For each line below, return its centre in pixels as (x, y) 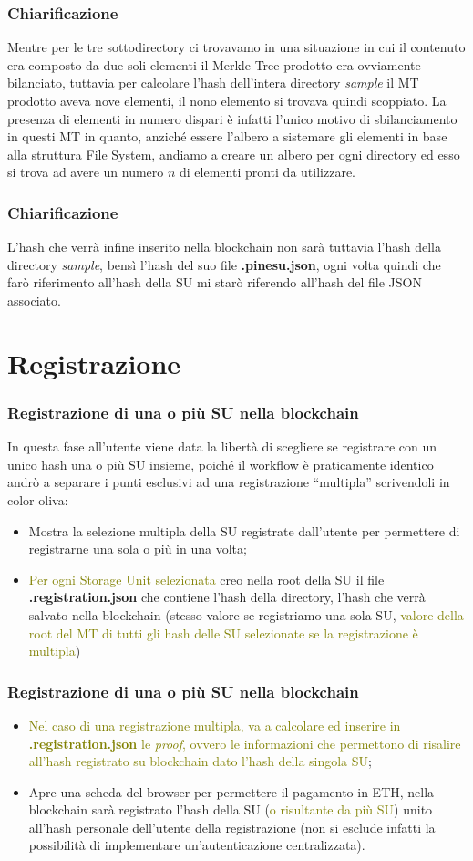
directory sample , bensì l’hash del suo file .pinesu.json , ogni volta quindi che (224, 264)
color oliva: (38, 499)
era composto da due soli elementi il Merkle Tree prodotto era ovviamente (214, 64)
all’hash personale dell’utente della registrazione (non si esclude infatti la (232, 827)
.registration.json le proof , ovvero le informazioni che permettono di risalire (245, 743)
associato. (34, 300)
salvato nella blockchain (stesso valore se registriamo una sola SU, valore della (246, 614)
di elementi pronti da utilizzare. (267, 172)
